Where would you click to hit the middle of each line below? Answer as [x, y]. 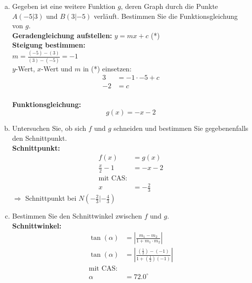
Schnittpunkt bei [51, 198]
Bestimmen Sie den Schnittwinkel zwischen [77, 216]
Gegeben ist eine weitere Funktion [64, 6]
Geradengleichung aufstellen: [62, 35]
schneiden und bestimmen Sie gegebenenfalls [181, 128]
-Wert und [57, 68]
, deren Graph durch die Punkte [169, 6]
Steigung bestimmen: [49, 45]
